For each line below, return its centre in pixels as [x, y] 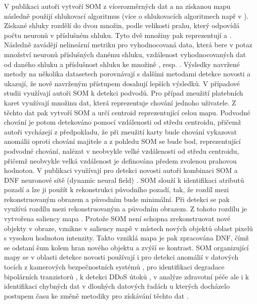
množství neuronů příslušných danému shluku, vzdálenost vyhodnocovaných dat [125, 54]
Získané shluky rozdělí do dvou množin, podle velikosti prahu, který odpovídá [122, 25]
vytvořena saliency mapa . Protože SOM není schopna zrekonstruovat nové [117, 219]
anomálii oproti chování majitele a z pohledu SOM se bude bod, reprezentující [122, 141]
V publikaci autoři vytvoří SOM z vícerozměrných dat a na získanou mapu [117, 6]
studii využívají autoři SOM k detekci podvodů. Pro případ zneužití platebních [124, 93]
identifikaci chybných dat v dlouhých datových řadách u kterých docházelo [117, 286]
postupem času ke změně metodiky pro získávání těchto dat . [96, 295]
